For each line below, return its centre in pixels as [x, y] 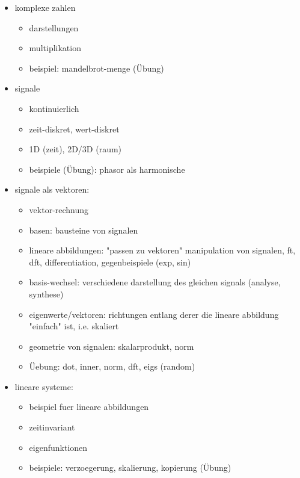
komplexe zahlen [45, 7]
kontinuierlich [54, 108]
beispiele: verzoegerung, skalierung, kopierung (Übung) [130, 467]
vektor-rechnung [59, 209]
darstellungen [54, 27]
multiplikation [55, 48]
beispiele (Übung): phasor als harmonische [107, 169]
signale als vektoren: [52, 189]
